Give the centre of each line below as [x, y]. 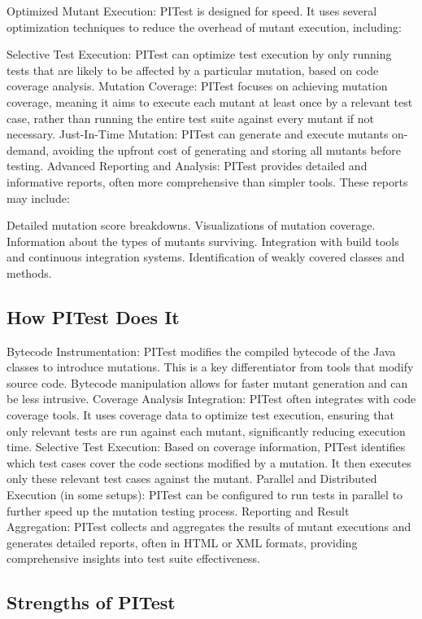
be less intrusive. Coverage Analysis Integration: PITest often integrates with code [211, 399]
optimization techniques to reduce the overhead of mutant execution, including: [204, 26]
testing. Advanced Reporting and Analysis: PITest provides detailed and [187, 166]
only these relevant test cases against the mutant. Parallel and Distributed [192, 479]
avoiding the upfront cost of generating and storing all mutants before [226, 149]
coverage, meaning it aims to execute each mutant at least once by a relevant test [210, 101]
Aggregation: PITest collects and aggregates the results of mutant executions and [209, 527]
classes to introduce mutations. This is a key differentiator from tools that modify [210, 367]
